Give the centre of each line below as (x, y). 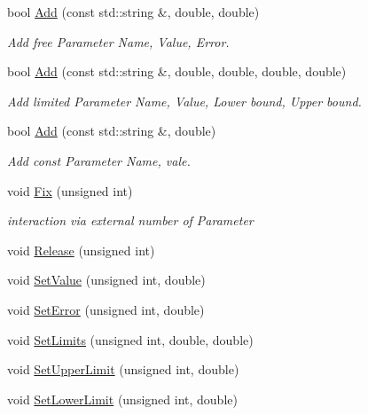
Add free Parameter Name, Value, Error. (118, 41)
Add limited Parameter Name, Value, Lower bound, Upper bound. (184, 101)
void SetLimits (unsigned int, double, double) (130, 339)
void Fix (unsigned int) (70, 190)
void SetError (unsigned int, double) (106, 309)
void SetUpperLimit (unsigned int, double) (123, 369)
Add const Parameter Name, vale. (99, 160)
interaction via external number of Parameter (130, 220)
